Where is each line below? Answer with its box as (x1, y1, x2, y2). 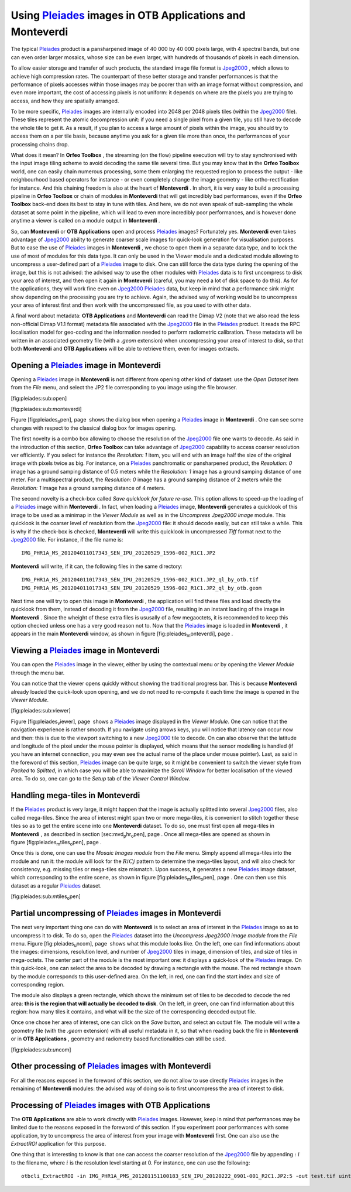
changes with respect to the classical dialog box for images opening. (11, 424, 177, 431)
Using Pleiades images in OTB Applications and (11, 9, 246, 22)
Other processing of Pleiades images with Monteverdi (11, 1061, 211, 1071)
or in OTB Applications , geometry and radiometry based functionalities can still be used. (11, 1035, 226, 1042)
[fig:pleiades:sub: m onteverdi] (11, 406, 82, 413)
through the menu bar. (11, 669, 65, 676)
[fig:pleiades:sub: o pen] (11, 395, 67, 402)
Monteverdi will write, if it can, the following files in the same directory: (11, 563, 183, 570)
